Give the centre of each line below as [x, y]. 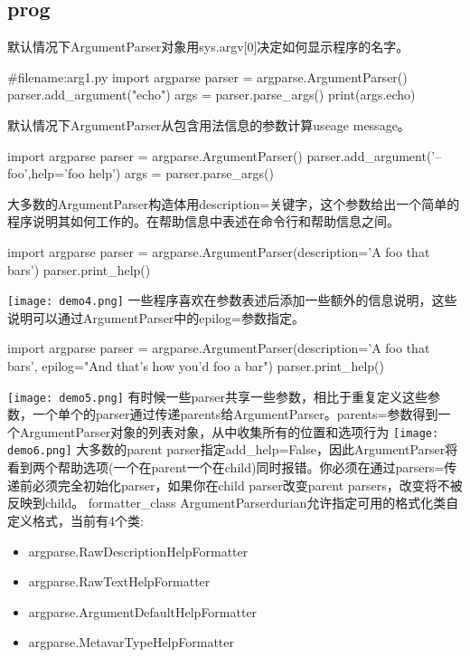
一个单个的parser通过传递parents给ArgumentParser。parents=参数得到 [235, 414]
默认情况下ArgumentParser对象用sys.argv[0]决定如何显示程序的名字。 [208, 47]
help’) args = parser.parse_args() [181, 173]
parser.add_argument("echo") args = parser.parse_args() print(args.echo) [211, 95]
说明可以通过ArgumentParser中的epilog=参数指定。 [156, 317]
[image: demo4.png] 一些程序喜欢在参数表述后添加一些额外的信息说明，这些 [232, 300]
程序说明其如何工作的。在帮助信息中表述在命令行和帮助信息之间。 [203, 221]
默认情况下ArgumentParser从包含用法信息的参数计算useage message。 [209, 124]
